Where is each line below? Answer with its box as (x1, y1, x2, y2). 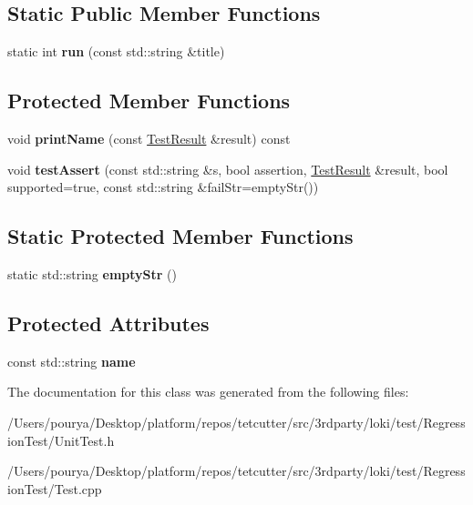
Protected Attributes (7, 308, 210, 337)
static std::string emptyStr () (7, 264, 177, 283)
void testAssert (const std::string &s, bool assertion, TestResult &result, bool (7, 159, 448, 178)
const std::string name (7, 351, 136, 370)
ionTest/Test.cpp (7, 479, 102, 498)
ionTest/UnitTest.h (7, 430, 115, 449)
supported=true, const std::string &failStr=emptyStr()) (7, 177, 319, 197)
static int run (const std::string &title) (7, 42, 225, 61)
